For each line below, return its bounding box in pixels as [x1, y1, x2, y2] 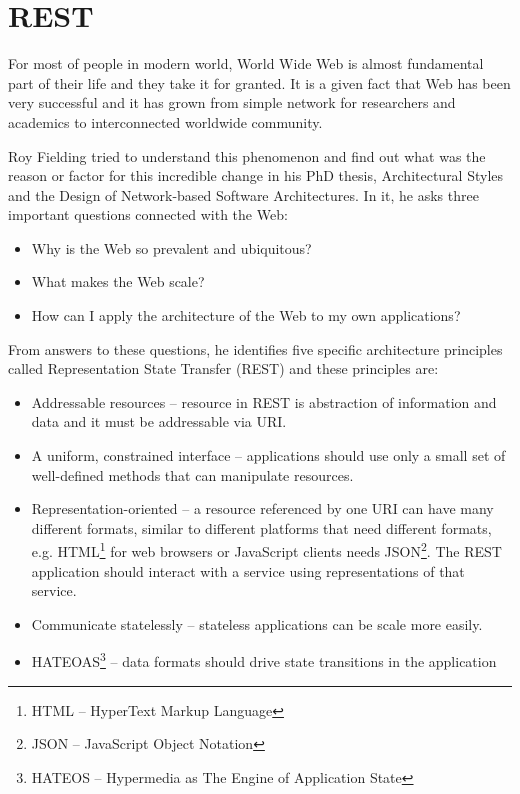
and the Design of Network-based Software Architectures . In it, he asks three [8, 184, 479, 205]
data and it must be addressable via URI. [31, 411, 287, 432]
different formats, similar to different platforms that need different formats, [31, 517, 492, 538]
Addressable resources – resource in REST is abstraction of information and [31, 391, 497, 412]
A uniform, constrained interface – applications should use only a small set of [31, 445, 506, 466]
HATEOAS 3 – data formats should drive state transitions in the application [31, 648, 497, 672]
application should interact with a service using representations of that [31, 560, 465, 581]
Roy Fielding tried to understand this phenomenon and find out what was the [8, 145, 486, 166]
